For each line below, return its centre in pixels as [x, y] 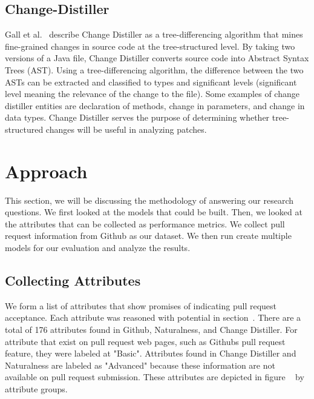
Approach [46, 171]
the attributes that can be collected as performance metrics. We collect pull [145, 223]
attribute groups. [36, 389]
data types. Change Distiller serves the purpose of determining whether [137, 117]
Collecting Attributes [73, 280]
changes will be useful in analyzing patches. [126, 129]
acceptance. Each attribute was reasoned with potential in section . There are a [153, 317]
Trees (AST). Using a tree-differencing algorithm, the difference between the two [154, 69]
